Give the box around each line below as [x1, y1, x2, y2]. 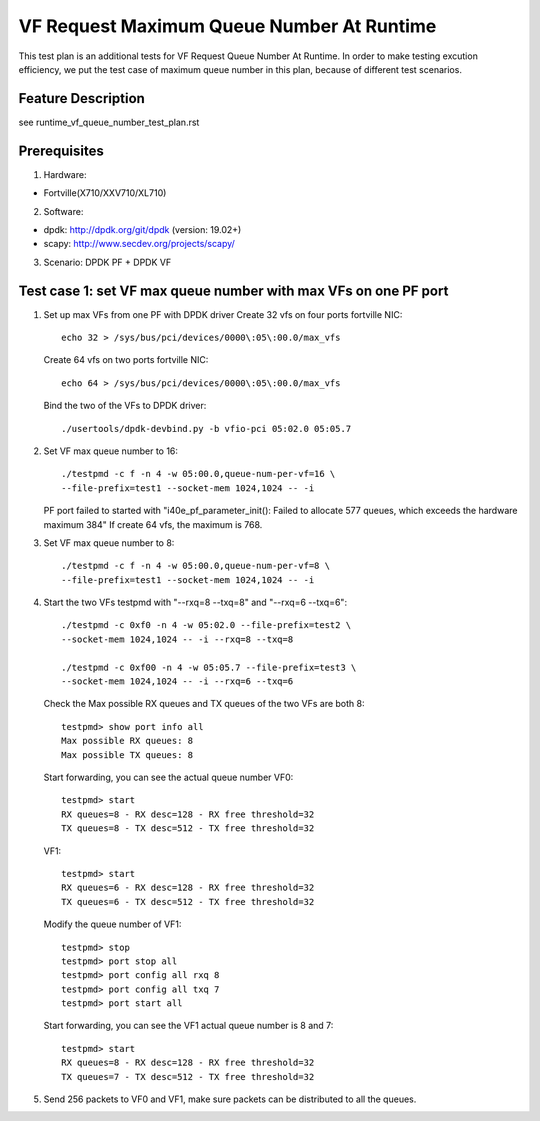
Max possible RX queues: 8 [61, 735, 194, 747]
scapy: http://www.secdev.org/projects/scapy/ [43, 238, 235, 250]
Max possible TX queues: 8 [61, 749, 194, 760]
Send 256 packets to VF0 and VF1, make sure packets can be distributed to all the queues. [43, 1093, 417, 1105]
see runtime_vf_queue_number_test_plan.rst [18, 116, 200, 128]
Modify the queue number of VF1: [43, 918, 182, 930]
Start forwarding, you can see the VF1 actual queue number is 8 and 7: [43, 1020, 334, 1032]
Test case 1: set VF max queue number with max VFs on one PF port [18, 282, 449, 299]
